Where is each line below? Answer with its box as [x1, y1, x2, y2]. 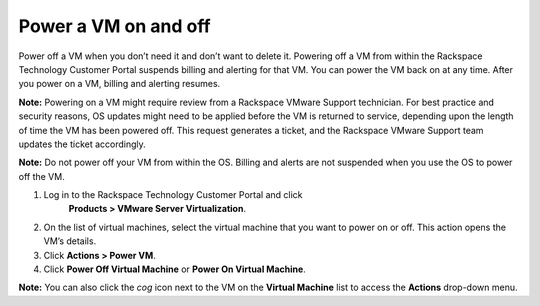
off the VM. [18, 170, 65, 182]
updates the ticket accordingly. [18, 138, 147, 150]
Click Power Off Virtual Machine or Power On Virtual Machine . [43, 263, 307, 275]
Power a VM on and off [18, 15, 211, 37]
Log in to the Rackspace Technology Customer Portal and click [43, 189, 303, 201]
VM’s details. [43, 235, 97, 247]
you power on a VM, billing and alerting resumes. [18, 78, 221, 90]
